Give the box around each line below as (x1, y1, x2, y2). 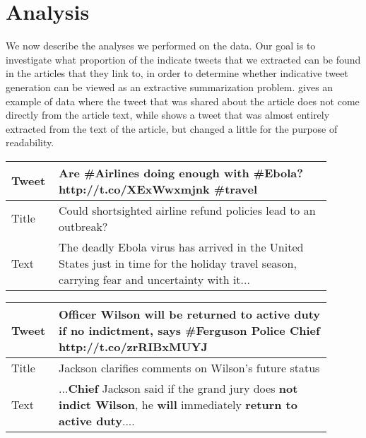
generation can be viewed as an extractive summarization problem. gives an (6, 79, 333, 94)
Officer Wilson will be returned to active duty (59, 305, 320, 322)
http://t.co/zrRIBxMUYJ (59, 338, 208, 355)
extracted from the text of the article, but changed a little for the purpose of (6, 121, 338, 136)
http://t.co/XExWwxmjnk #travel (59, 180, 258, 197)
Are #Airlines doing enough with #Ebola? (59, 164, 303, 181)
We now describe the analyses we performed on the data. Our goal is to (6, 38, 316, 53)
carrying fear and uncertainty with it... (59, 271, 250, 288)
